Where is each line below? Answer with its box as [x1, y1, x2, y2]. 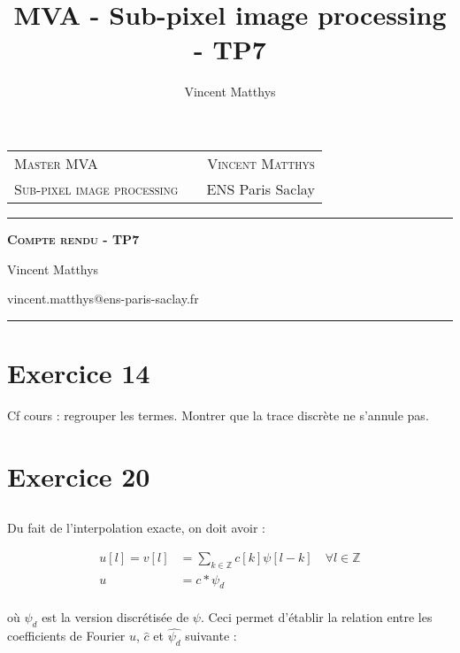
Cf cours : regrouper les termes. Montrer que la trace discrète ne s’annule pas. [7, 405, 429, 424]
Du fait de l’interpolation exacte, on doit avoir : [7, 519, 265, 537]
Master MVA [14, 152, 98, 173]
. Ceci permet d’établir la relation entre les [200, 608, 433, 626]
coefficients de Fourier [7, 626, 126, 645]
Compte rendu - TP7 [7, 229, 140, 248]
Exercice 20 [7, 457, 150, 494]
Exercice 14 [7, 354, 150, 390]
